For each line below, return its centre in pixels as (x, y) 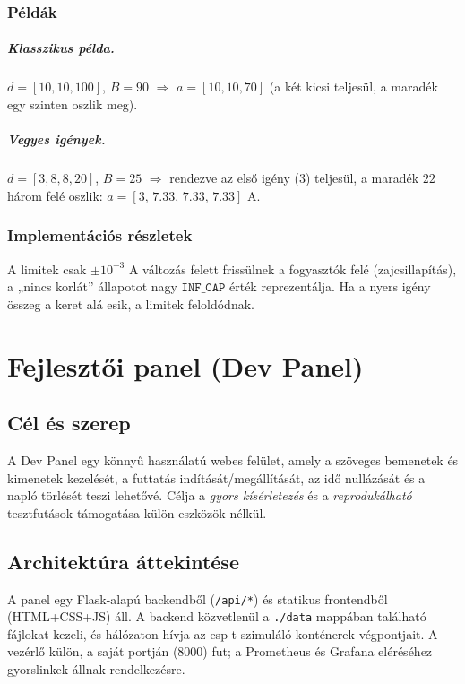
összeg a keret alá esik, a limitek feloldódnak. (131, 303)
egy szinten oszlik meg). (73, 104)
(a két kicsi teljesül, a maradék (353, 87)
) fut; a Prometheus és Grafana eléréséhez (318, 651)
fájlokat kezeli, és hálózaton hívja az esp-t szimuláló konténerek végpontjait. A (223, 633)
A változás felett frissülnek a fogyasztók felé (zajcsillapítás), (293, 268)
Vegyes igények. (56, 139)
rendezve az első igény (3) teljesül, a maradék (294, 178)
